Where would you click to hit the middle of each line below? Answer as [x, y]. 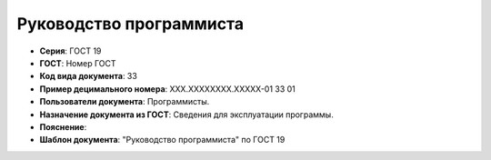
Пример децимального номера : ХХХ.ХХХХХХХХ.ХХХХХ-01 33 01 [167, 89]
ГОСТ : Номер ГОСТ [78, 63]
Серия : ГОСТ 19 [70, 51]
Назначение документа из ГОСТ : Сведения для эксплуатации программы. [186, 115]
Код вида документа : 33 [89, 76]
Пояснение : [63, 126]
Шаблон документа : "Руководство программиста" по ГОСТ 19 [162, 140]
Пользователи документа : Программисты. [125, 102]
